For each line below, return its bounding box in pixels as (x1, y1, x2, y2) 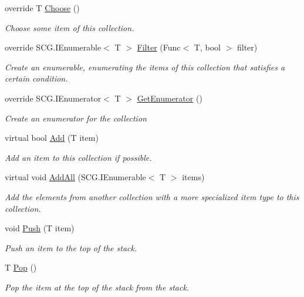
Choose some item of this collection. (5, 21, 134, 33)
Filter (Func (137, 41, 181, 53)
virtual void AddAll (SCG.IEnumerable (5, 171, 146, 183)
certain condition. (5, 72, 68, 85)
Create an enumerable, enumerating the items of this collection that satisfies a (5, 60, 285, 73)
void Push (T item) (5, 222, 75, 234)
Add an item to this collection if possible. (5, 151, 152, 163)
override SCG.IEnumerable (5, 41, 102, 53)
